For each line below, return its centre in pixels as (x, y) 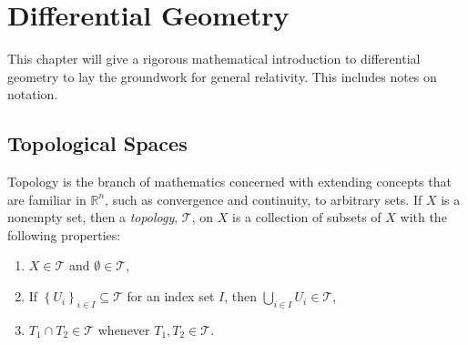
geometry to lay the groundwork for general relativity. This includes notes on (222, 76)
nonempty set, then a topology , (93, 217)
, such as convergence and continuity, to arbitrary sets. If (264, 199)
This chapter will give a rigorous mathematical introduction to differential (214, 59)
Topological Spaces (97, 143)
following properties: (64, 234)
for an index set (171, 296)
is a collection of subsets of (306, 217)
